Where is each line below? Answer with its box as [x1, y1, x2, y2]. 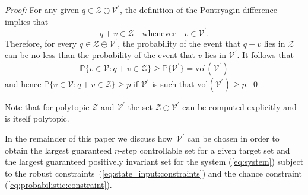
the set [128, 100, 153, 113]
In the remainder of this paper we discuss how [5, 132, 173, 145]
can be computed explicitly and [182, 100, 297, 113]
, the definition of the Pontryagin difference [120, 4, 277, 15]
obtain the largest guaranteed [5, 143, 112, 156]
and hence [5, 77, 42, 89]
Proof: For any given [5, 4, 80, 15]
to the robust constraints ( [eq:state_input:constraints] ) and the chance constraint [5, 167, 302, 179]
